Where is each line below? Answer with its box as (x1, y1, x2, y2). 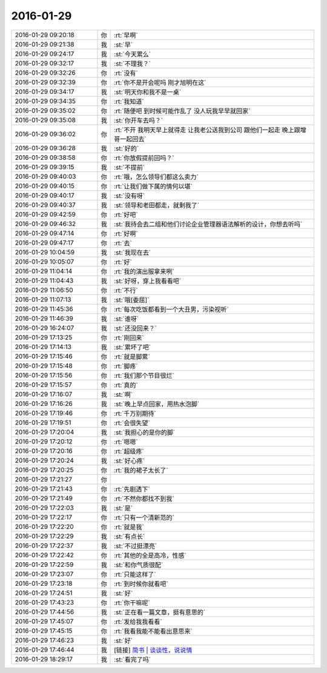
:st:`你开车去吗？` (114, 116, 163, 124)
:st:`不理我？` (114, 59, 151, 68)
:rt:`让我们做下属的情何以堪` (114, 182, 193, 190)
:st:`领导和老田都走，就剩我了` (114, 201, 200, 209)
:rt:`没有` (114, 68, 139, 77)
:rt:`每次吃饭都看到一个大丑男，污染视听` (114, 305, 230, 313)
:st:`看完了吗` (114, 655, 151, 663)
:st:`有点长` (114, 532, 145, 540)
